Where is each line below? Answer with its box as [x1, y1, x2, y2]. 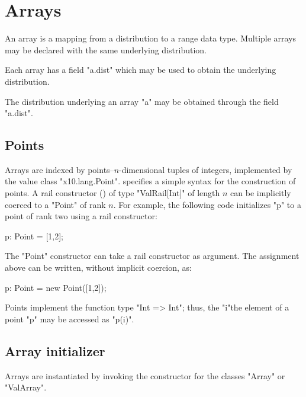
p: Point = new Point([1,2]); [5, 281, 107, 293]
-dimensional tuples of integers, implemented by [119, 163, 292, 175]
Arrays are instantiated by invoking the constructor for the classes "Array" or [5, 369, 285, 382]
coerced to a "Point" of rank [5, 198, 106, 210]
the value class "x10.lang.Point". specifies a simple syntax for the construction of [5, 175, 296, 187]
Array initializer [5, 341, 105, 360]
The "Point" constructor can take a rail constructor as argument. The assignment [5, 249, 299, 262]
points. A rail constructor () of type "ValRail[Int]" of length [5, 187, 220, 199]
